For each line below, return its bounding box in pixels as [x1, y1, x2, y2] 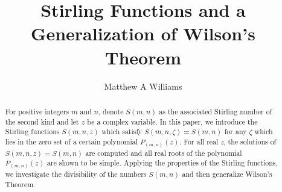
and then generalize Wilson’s [182, 169, 272, 179]
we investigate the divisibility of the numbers [5, 169, 147, 179]
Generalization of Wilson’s [31, 21, 255, 46]
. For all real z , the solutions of [179, 136, 277, 146]
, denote [98, 106, 124, 116]
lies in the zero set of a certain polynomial [5, 136, 138, 146]
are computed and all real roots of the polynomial [85, 147, 242, 158]
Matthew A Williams [104, 79, 182, 92]
